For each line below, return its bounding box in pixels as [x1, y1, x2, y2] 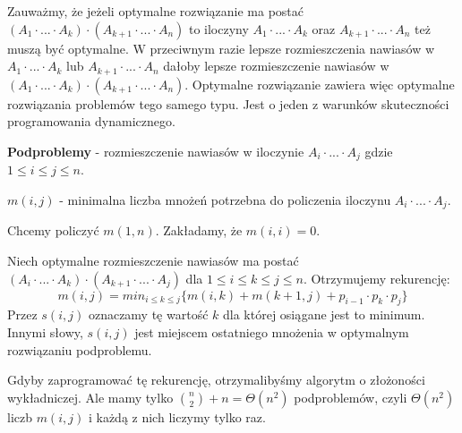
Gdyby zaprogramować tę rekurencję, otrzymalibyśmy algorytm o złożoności [7, 370, 425, 389]
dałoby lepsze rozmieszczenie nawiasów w [163, 56, 389, 75]
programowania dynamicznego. [7, 112, 175, 131]
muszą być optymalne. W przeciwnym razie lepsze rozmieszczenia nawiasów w [7, 38, 435, 57]
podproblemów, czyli [294, 387, 407, 406]
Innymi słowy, [7, 322, 83, 341]
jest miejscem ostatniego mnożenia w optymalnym [134, 322, 409, 341]
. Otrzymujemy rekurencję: [303, 268, 450, 287]
